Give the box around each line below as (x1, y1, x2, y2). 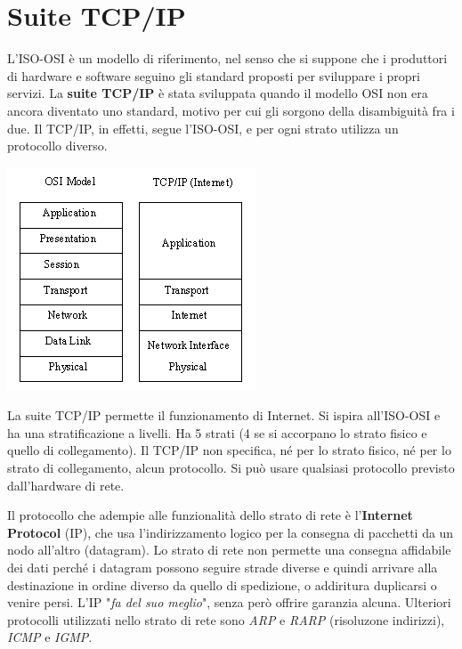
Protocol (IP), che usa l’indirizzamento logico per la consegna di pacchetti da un (7, 523, 454, 541)
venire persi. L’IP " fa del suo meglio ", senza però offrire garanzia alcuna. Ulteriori (7, 593, 451, 612)
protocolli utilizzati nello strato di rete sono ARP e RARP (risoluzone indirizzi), (7, 610, 445, 629)
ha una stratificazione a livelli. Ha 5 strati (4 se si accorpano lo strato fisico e (7, 423, 427, 442)
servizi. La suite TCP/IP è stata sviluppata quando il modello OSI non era (7, 84, 428, 102)
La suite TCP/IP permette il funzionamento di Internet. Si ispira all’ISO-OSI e (7, 406, 441, 425)
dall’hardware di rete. (7, 475, 125, 494)
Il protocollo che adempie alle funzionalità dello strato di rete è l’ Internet (7, 506, 413, 524)
